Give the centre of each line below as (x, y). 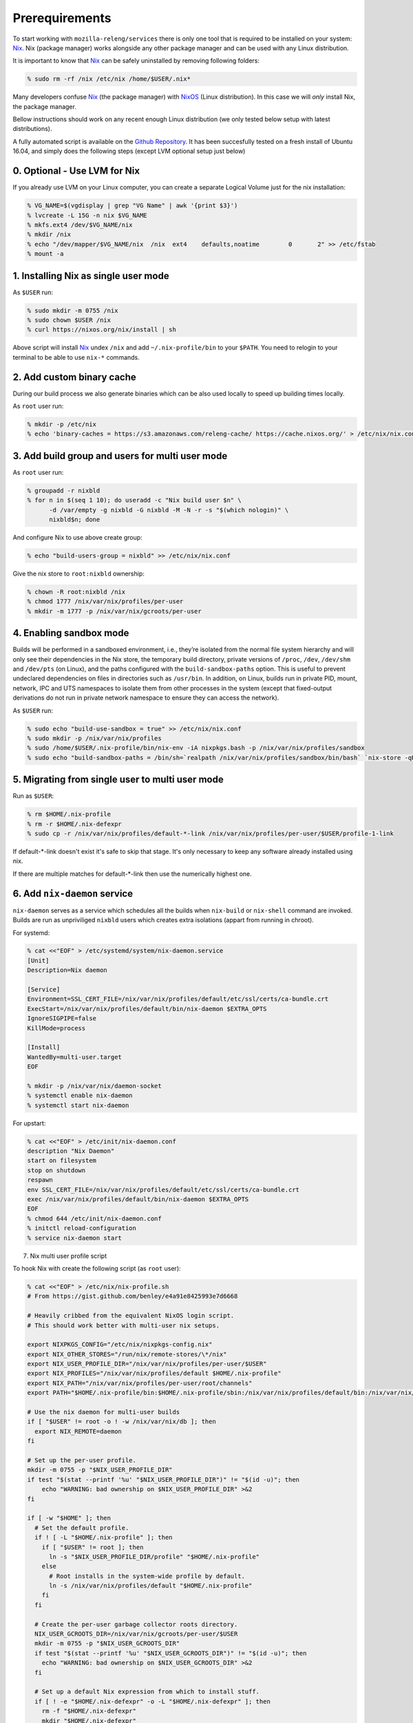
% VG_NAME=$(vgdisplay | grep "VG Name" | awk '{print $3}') (133, 206)
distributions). (32, 129)
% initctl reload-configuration (82, 1228)
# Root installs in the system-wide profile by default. (147, 1576)
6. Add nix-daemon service (73, 894)
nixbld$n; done (75, 520)
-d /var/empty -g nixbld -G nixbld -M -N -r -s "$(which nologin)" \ (169, 510)
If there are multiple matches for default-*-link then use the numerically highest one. (133, 874)
